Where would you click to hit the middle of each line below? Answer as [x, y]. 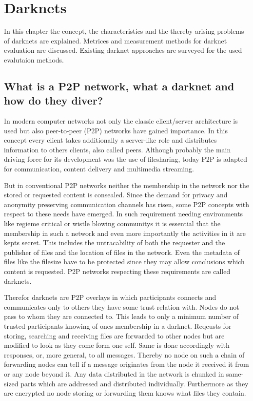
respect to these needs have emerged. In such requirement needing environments [124, 214]
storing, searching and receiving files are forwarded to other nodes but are [114, 335]
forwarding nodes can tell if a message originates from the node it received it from [126, 364]
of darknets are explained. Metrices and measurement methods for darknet [116, 40]
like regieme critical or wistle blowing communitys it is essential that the [112, 223]
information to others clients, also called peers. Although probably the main [117, 149]
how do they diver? [54, 100]
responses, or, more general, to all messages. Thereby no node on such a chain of [124, 354]
